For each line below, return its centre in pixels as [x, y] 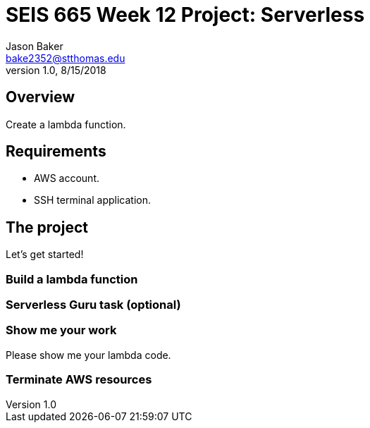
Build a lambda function [72, 279]
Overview [41, 97]
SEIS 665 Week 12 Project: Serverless [185, 15]
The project [47, 227]
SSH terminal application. [92, 200]
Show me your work [61, 330]
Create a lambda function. [66, 124]
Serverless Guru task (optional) [93, 305]
